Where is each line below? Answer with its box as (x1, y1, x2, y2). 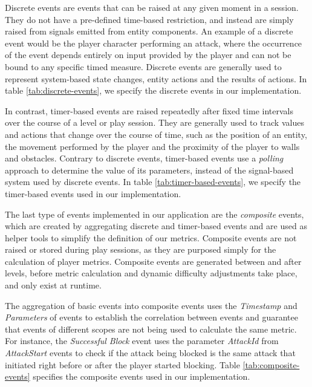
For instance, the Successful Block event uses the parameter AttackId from (5, 334, 279, 347)
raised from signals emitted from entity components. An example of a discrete (5, 25, 293, 37)
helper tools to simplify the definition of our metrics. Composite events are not (5, 231, 297, 244)
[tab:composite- (242, 358, 300, 371)
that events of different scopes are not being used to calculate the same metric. (5, 322, 297, 335)
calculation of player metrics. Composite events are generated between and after (5, 255, 302, 267)
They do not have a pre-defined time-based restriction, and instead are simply (5, 13, 294, 25)
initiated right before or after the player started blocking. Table (5, 358, 240, 371)
